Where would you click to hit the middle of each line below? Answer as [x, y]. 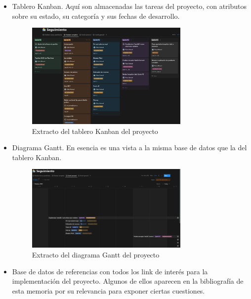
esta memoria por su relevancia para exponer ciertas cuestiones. [108, 290]
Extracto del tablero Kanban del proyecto [95, 131]
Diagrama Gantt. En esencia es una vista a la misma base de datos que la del [129, 148]
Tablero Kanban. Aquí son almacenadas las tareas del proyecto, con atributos [129, 6]
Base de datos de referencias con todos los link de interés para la [110, 271]
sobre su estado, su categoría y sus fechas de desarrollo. [96, 16]
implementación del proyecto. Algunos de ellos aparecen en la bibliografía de [128, 281]
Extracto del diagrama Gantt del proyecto [96, 254]
